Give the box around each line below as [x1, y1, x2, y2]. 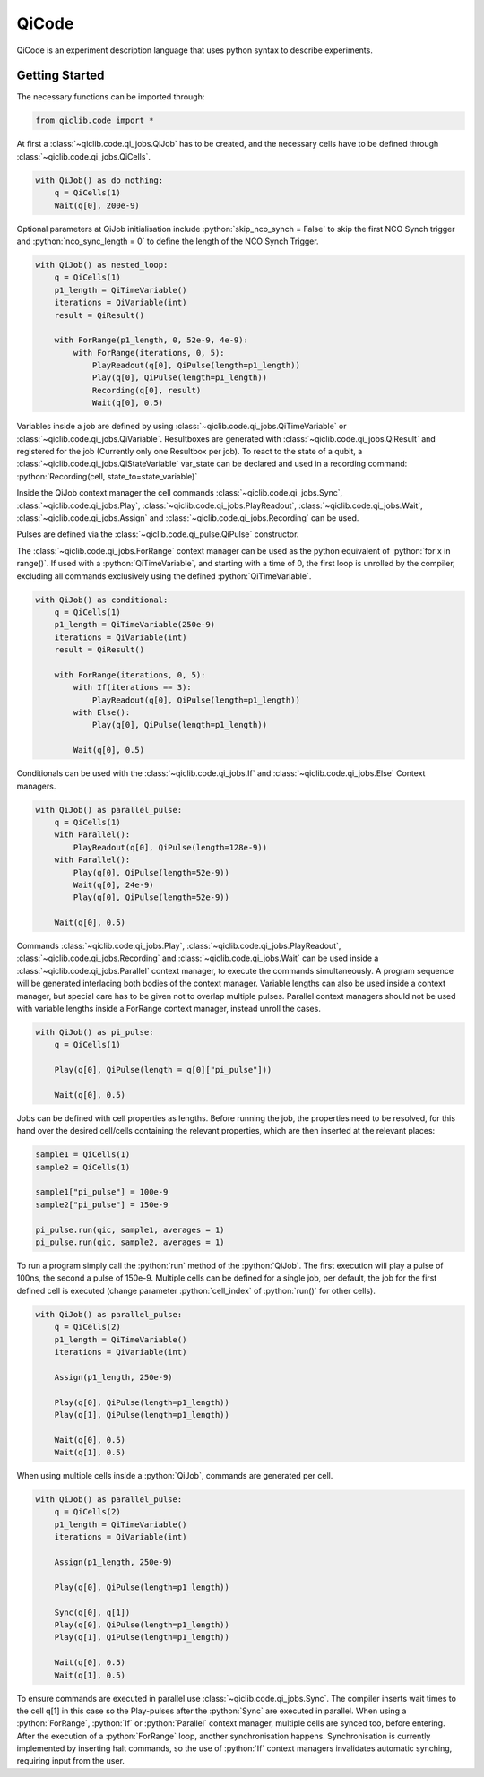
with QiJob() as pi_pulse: [35, 1027, 154, 1037]
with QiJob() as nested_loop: [35, 260, 169, 270]
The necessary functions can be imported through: [16, 91, 205, 102]
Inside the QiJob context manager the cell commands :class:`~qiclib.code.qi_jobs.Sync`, [16, 487, 343, 498]
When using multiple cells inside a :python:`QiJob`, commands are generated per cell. [16, 1471, 333, 1481]
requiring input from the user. [16, 1755, 125, 1766]
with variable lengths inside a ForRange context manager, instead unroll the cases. [16, 1004, 322, 1014]
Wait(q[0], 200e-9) [54, 200, 141, 211]
